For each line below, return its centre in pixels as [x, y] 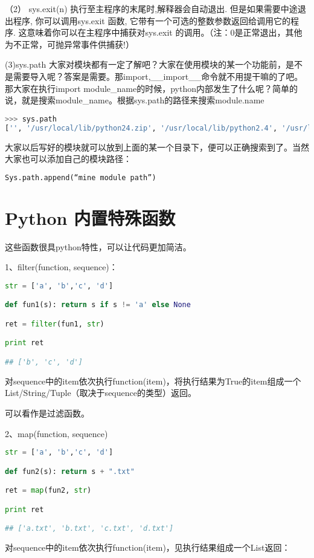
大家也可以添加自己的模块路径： [68, 159]
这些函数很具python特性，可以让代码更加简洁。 [98, 246]
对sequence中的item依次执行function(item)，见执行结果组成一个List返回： [148, 547]
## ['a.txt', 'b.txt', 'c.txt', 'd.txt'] [89, 529]
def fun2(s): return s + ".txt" [70, 471]
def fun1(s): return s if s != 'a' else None [98, 305]
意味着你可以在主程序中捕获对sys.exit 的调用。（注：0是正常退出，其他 [165, 32]
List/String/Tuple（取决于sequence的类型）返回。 [101, 393]
